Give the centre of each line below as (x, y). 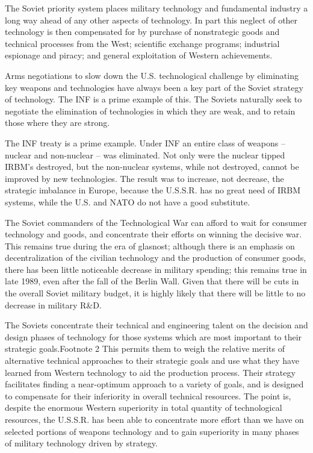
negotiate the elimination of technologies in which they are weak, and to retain (150, 111)
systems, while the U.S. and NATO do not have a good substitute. (128, 202)
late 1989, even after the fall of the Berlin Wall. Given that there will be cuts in (152, 281)
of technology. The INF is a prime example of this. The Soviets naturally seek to (153, 99)
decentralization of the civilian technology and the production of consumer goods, (156, 258)
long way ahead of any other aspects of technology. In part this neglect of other (151, 20)
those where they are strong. (57, 123)
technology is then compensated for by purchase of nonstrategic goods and (142, 32)
